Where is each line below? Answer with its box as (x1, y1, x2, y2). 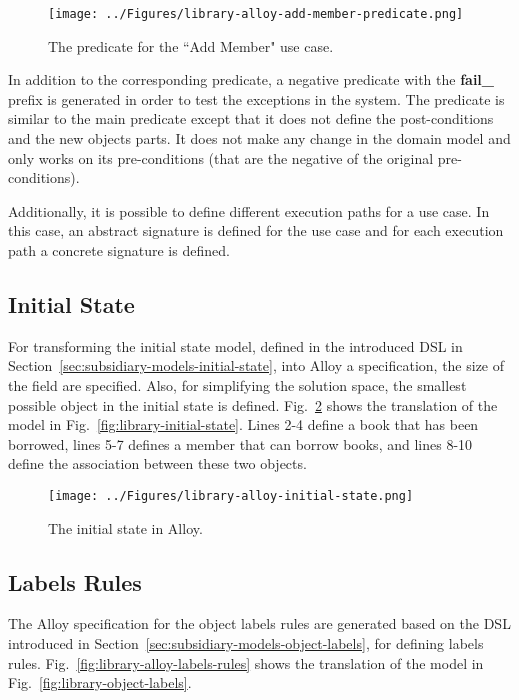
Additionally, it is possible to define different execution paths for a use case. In (8, 200, 490, 221)
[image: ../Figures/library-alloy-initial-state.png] (48, 488, 414, 503)
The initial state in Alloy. (48, 517, 203, 538)
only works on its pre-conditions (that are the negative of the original (8, 147, 434, 168)
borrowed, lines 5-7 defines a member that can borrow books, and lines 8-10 (8, 433, 473, 454)
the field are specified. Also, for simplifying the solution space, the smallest (8, 374, 467, 395)
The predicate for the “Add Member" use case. (48, 35, 334, 56)
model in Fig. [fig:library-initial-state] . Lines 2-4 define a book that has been (8, 414, 479, 435)
